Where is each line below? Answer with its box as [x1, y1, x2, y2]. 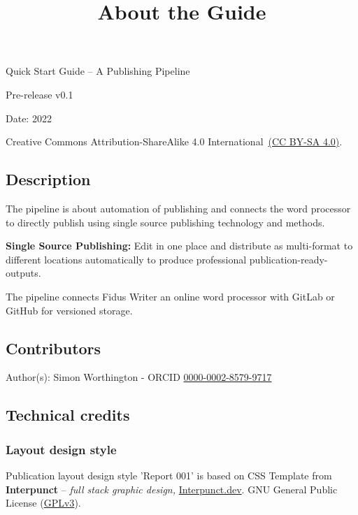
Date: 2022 [6, 110, 52, 125]
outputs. [6, 266, 41, 280]
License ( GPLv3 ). [6, 495, 81, 510]
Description [6, 168, 91, 190]
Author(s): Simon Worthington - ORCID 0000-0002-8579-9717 [6, 370, 272, 384]
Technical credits [6, 404, 130, 426]
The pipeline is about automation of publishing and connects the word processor [6, 201, 351, 215]
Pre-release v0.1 [6, 87, 73, 101]
